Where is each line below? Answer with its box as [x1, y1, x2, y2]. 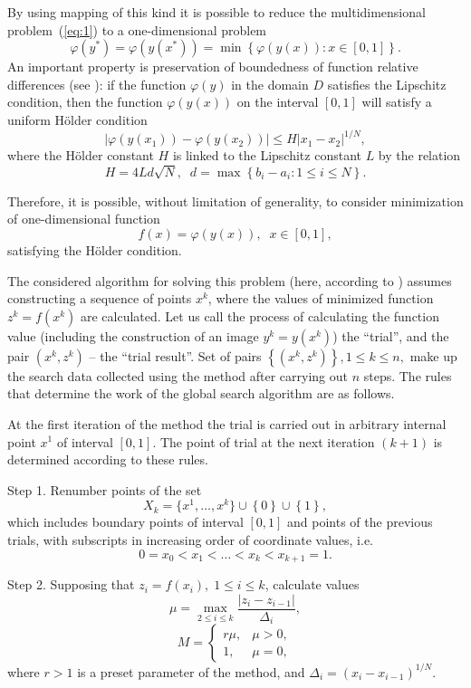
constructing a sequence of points [7, 289, 192, 308]
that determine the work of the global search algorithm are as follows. [7, 384, 395, 403]
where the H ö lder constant [7, 146, 154, 165]
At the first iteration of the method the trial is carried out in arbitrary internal [7, 414, 447, 433]
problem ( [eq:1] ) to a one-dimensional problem [7, 20, 267, 39]
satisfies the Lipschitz [327, 74, 447, 93]
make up [409, 346, 457, 365]
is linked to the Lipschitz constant [172, 146, 361, 165]
